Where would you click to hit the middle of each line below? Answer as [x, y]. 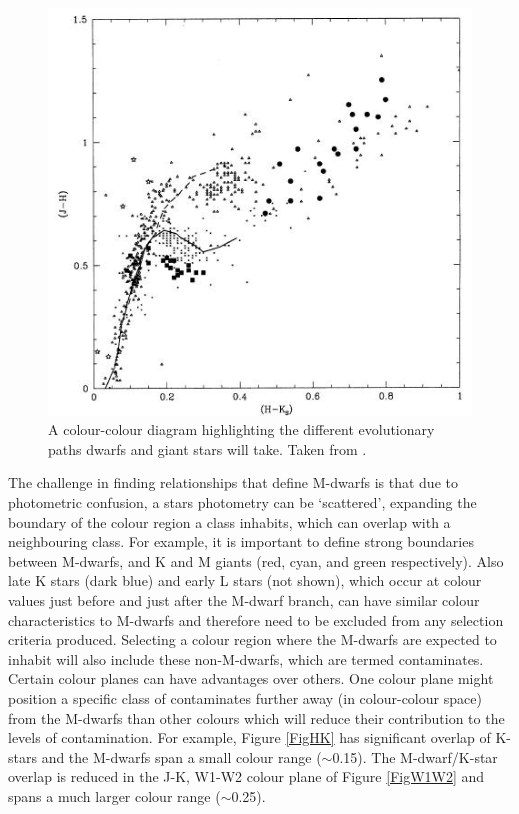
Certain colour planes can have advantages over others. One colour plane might [251, 678]
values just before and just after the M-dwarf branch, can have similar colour [244, 599]
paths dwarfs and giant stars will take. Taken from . [207, 448]
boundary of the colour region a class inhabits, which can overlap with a [229, 521]
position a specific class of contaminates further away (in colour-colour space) [245, 697]
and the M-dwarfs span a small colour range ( [181, 756]
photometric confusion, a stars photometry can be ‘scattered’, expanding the [242, 501]
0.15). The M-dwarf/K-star [415, 756]
